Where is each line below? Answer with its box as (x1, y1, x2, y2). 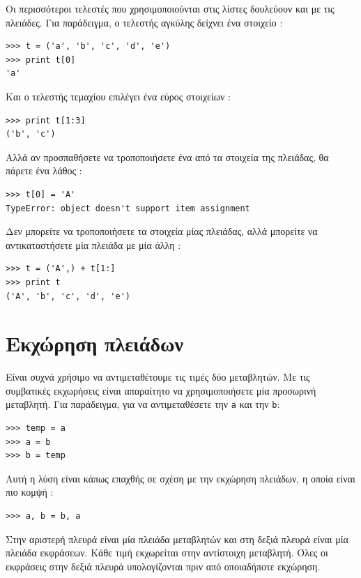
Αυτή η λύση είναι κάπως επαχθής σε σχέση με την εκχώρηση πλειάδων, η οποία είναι (6, 471, 355, 485)
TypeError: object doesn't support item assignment (6, 203, 250, 213)
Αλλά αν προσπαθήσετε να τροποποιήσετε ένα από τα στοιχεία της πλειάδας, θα (6, 149, 329, 164)
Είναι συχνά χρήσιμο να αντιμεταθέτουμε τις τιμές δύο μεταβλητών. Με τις (6, 370, 310, 384)
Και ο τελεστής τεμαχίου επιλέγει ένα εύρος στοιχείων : (6, 89, 231, 103)
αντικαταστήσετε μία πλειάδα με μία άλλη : (6, 237, 181, 252)
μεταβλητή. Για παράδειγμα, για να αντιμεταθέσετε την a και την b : (6, 397, 280, 411)
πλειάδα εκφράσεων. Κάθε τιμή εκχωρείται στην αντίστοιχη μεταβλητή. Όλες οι (6, 545, 328, 560)
